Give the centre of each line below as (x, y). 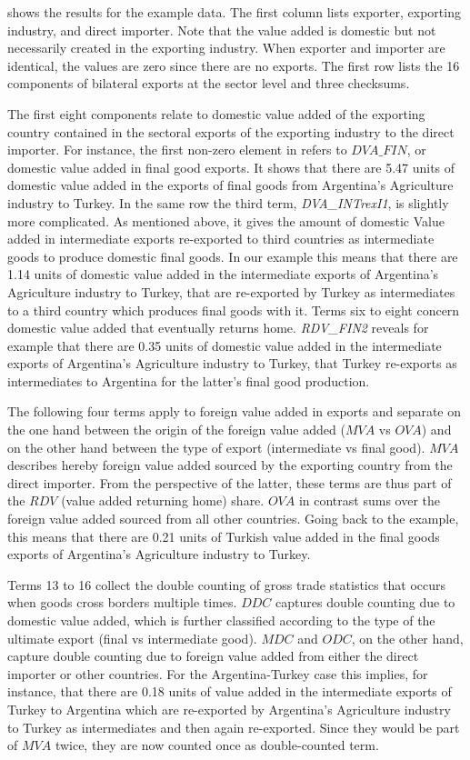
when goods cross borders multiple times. (122, 602)
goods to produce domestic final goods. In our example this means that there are (233, 256)
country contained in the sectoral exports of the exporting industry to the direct (231, 131)
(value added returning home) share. (163, 500)
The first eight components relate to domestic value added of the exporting (216, 113)
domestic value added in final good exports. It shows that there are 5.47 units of (231, 167)
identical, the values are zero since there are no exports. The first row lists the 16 (234, 65)
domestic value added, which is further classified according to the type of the (221, 620)
